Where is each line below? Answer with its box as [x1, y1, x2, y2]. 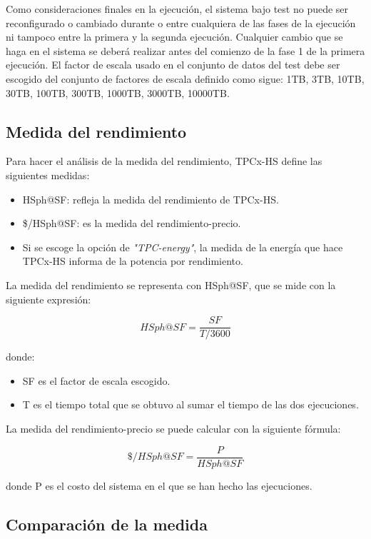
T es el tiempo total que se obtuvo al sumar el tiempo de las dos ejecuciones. [22, 397, 359, 412]
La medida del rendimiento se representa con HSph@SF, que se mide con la [6, 277, 336, 292]
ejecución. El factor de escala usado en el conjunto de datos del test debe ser [6, 57, 340, 72]
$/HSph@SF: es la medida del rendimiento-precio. [22, 216, 241, 231]
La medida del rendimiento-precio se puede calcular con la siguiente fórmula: [6, 420, 341, 435]
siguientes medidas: [6, 167, 90, 182]
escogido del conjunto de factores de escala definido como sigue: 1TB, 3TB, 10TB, [6, 71, 365, 86]
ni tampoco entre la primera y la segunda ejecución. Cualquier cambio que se [6, 29, 343, 44]
